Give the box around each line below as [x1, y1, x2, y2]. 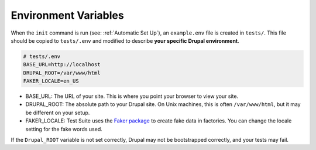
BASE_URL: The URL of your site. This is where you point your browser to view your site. [25, 93, 239, 100]
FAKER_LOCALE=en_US [23, 78, 79, 84]
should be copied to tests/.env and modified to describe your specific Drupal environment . [11, 37, 239, 44]
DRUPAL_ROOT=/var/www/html [23, 69, 101, 76]
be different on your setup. [25, 109, 90, 116]
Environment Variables [11, 9, 124, 22]
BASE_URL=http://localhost [23, 62, 101, 68]
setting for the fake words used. [25, 125, 102, 132]
